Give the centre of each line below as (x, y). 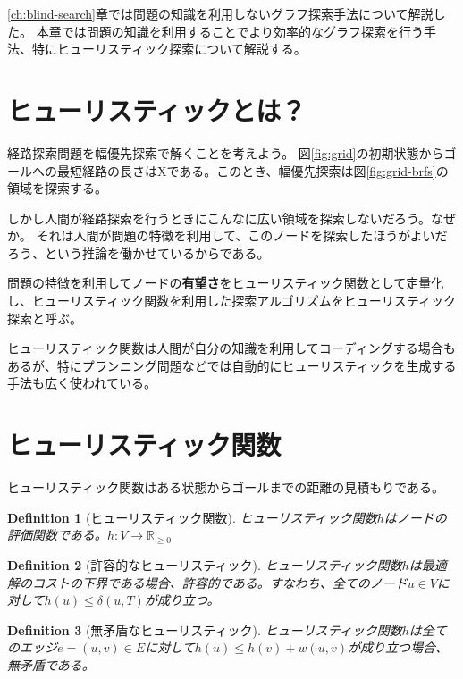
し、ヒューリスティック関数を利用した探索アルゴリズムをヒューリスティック (231, 301)
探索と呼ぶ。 (45, 318)
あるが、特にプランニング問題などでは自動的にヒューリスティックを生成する (232, 365)
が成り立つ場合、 (397, 647)
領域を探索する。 (57, 188)
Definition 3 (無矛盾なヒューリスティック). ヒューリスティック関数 (205, 629)
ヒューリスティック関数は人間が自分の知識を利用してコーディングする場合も (231, 348)
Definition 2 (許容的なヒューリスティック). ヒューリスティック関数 (205, 564)
